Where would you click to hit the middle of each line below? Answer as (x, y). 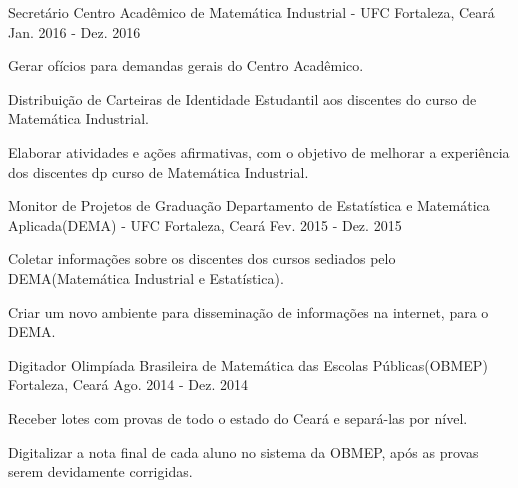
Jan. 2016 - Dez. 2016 (74, 31)
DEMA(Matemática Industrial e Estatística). (146, 277)
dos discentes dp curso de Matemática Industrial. (158, 171)
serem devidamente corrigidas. (100, 471)
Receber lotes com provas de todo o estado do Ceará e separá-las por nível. (238, 417)
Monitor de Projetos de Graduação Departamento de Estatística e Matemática (249, 205)
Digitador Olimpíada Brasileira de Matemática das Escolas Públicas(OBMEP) (248, 364)
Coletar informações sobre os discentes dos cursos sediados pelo (202, 258)
